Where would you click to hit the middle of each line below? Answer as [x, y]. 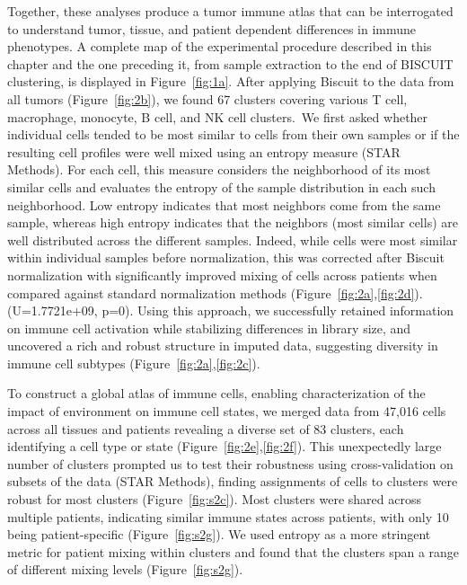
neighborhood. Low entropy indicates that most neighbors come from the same [224, 204]
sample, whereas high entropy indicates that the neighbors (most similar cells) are [233, 222]
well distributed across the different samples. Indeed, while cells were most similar [233, 239]
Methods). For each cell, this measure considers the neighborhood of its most [219, 169]
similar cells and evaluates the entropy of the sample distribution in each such [221, 186]
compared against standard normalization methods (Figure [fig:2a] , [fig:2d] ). [215, 292]
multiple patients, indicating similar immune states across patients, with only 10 [228, 516]
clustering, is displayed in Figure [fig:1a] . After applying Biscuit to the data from [231, 81]
